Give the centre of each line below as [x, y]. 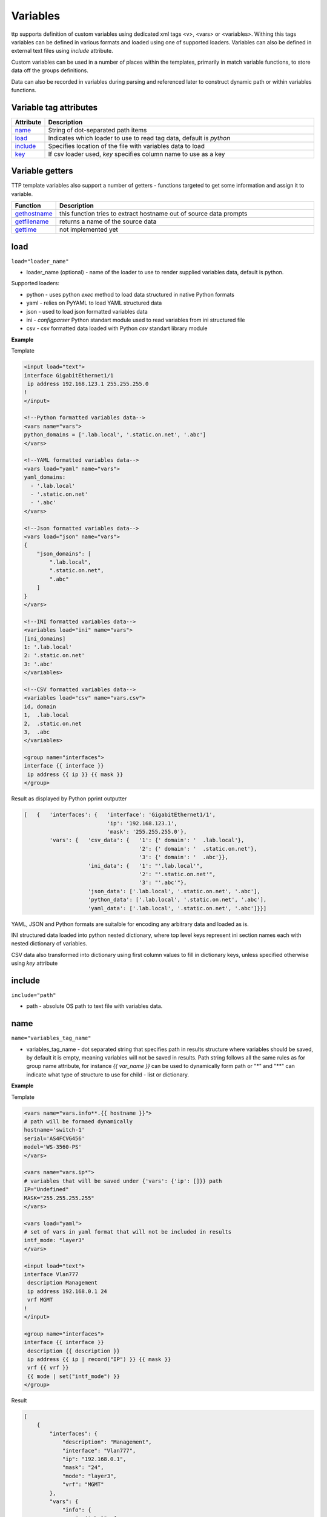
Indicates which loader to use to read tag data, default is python [139, 138]
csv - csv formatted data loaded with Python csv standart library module [117, 328]
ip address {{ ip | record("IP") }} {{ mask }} [99, 1359]
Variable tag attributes [54, 107]
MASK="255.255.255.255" [59, 1198]
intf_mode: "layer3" [54, 1240]
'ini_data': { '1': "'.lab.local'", [145, 866]
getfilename [32, 221]
